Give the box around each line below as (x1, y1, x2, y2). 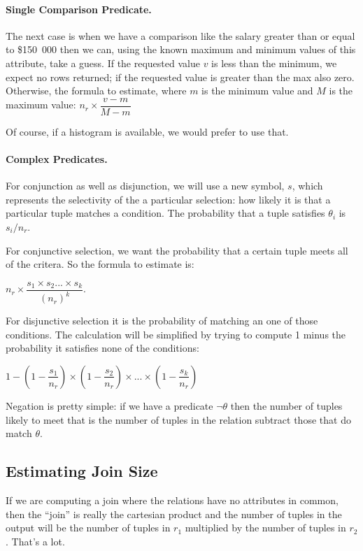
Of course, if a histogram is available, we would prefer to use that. (6, 124, 289, 138)
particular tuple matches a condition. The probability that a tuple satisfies (6, 206, 325, 220)
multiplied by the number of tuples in (185, 520, 346, 535)
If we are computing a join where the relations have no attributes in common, (6, 492, 339, 507)
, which (292, 178, 323, 193)
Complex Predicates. (6, 152, 108, 166)
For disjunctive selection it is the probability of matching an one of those (6, 313, 318, 328)
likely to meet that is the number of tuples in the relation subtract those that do (6, 412, 351, 427)
